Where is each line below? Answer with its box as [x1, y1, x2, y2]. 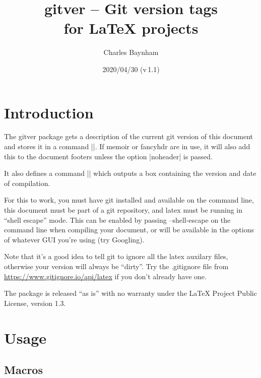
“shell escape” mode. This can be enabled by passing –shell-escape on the [4, 214, 231, 225]
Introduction [4, 102, 94, 122]
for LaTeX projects [63, 18, 199, 38]
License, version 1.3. [4, 297, 66, 308]
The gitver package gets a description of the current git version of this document [4, 131, 253, 142]
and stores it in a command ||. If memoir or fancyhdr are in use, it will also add [4, 141, 250, 152]
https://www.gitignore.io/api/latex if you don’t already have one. [4, 271, 207, 281]
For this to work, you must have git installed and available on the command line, [4, 195, 254, 205]
